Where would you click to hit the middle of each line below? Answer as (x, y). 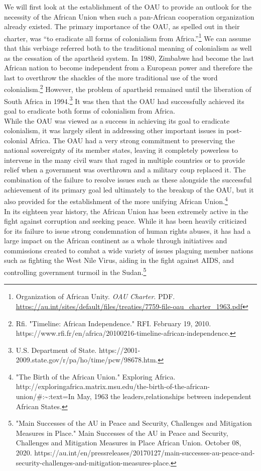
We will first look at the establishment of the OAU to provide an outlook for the (128, 7)
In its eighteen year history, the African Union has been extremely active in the (126, 211)
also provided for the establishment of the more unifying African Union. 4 (116, 200)
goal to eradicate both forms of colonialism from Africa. (90, 110)
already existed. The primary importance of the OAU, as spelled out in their (122, 26)
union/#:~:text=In (45, 396)
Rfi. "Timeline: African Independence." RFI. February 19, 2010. (113, 323)
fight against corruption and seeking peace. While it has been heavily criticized (125, 221)
